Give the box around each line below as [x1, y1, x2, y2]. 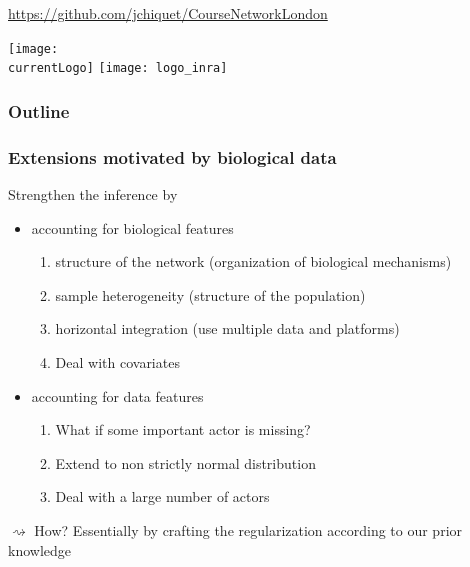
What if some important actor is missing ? [55, 419, 311, 440]
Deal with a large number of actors [55, 486, 270, 507]
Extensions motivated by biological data [8, 144, 337, 169]
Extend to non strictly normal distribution [55, 452, 316, 473]
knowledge [8, 539, 71, 560]
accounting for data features [31, 385, 204, 406]
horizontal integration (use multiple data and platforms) [55, 318, 400, 339]
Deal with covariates [55, 351, 180, 372]
